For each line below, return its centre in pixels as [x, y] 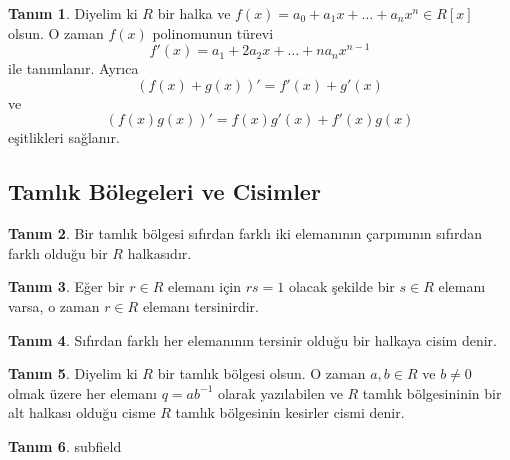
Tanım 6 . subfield [65, 446]
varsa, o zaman [54, 306]
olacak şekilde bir [341, 286]
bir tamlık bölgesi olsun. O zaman [261, 373]
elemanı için [204, 286]
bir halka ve [194, 13]
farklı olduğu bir [58, 252]
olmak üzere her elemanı [83, 392]
